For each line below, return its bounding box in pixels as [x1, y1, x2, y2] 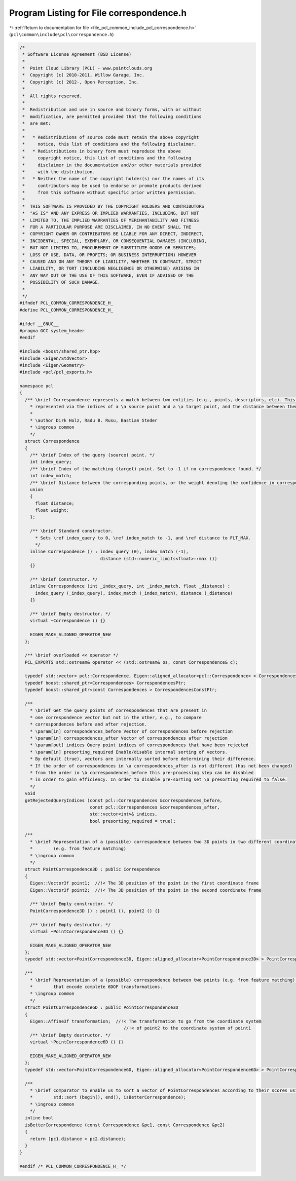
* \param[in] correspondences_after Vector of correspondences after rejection [30, 735, 228, 741]
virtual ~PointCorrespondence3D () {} [30, 928, 124, 934]
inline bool [25, 1115, 54, 1121]
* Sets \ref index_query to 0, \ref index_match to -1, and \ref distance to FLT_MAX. [35, 535, 251, 540]
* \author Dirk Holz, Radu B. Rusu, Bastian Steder [30, 418, 158, 423]
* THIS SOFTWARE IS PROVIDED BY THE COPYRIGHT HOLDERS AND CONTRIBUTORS [22, 203, 205, 209]
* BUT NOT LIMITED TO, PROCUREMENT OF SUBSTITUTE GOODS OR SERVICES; [22, 245, 197, 251]
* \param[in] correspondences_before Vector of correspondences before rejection [30, 728, 233, 734]
